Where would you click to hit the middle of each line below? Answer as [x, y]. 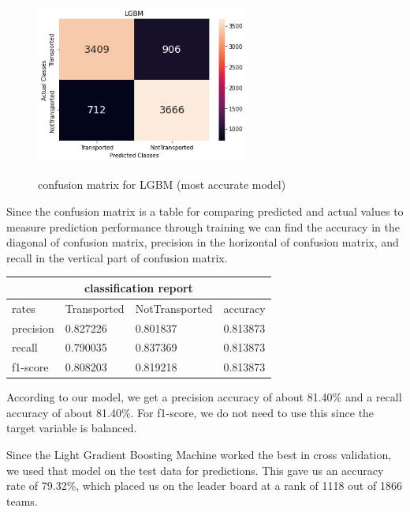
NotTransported [174, 308]
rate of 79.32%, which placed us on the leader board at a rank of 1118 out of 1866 [204, 486]
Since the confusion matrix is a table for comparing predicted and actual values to [205, 211]
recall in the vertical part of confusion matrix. [117, 257]
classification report [138, 287]
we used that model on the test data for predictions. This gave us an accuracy [195, 470]
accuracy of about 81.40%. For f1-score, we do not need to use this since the [190, 412]
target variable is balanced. [72, 428]
